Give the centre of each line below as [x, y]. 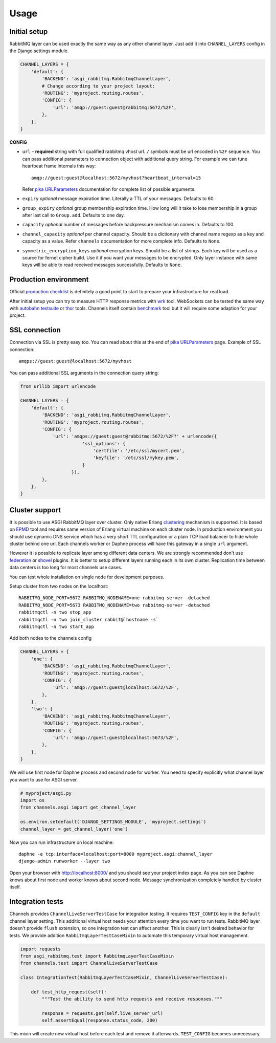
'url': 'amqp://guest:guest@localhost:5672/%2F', [116, 688]
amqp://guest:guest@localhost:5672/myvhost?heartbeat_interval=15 [116, 178]
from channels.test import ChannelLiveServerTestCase [89, 963]
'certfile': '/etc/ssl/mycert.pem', [139, 451]
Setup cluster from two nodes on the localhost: [59, 586]
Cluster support [35, 510]
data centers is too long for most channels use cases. [66, 568]
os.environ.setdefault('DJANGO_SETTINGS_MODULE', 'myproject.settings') [113, 822]
